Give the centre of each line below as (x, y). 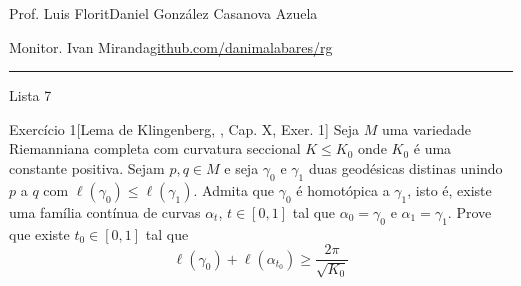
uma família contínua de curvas (105, 211)
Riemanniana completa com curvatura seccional (155, 148)
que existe (39, 233)
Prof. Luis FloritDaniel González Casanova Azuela (163, 13)
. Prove (469, 211)
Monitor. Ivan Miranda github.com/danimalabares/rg (171, 46)
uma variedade (426, 128)
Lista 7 (30, 95)
